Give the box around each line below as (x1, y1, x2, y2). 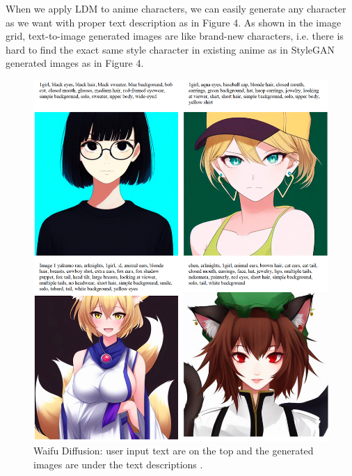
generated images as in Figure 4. (6, 56, 144, 70)
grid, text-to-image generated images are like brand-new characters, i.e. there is (6, 29, 344, 43)
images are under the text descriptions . (33, 457, 203, 471)
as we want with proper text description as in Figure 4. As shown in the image (6, 15, 342, 29)
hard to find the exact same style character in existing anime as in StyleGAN (6, 42, 335, 56)
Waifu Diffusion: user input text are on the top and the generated (33, 443, 314, 458)
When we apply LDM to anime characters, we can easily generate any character (6, 1, 346, 15)
